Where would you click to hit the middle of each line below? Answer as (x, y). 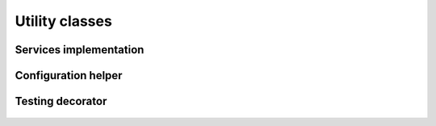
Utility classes (63, 21)
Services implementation (80, 50)
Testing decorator (61, 101)
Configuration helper (69, 76)
